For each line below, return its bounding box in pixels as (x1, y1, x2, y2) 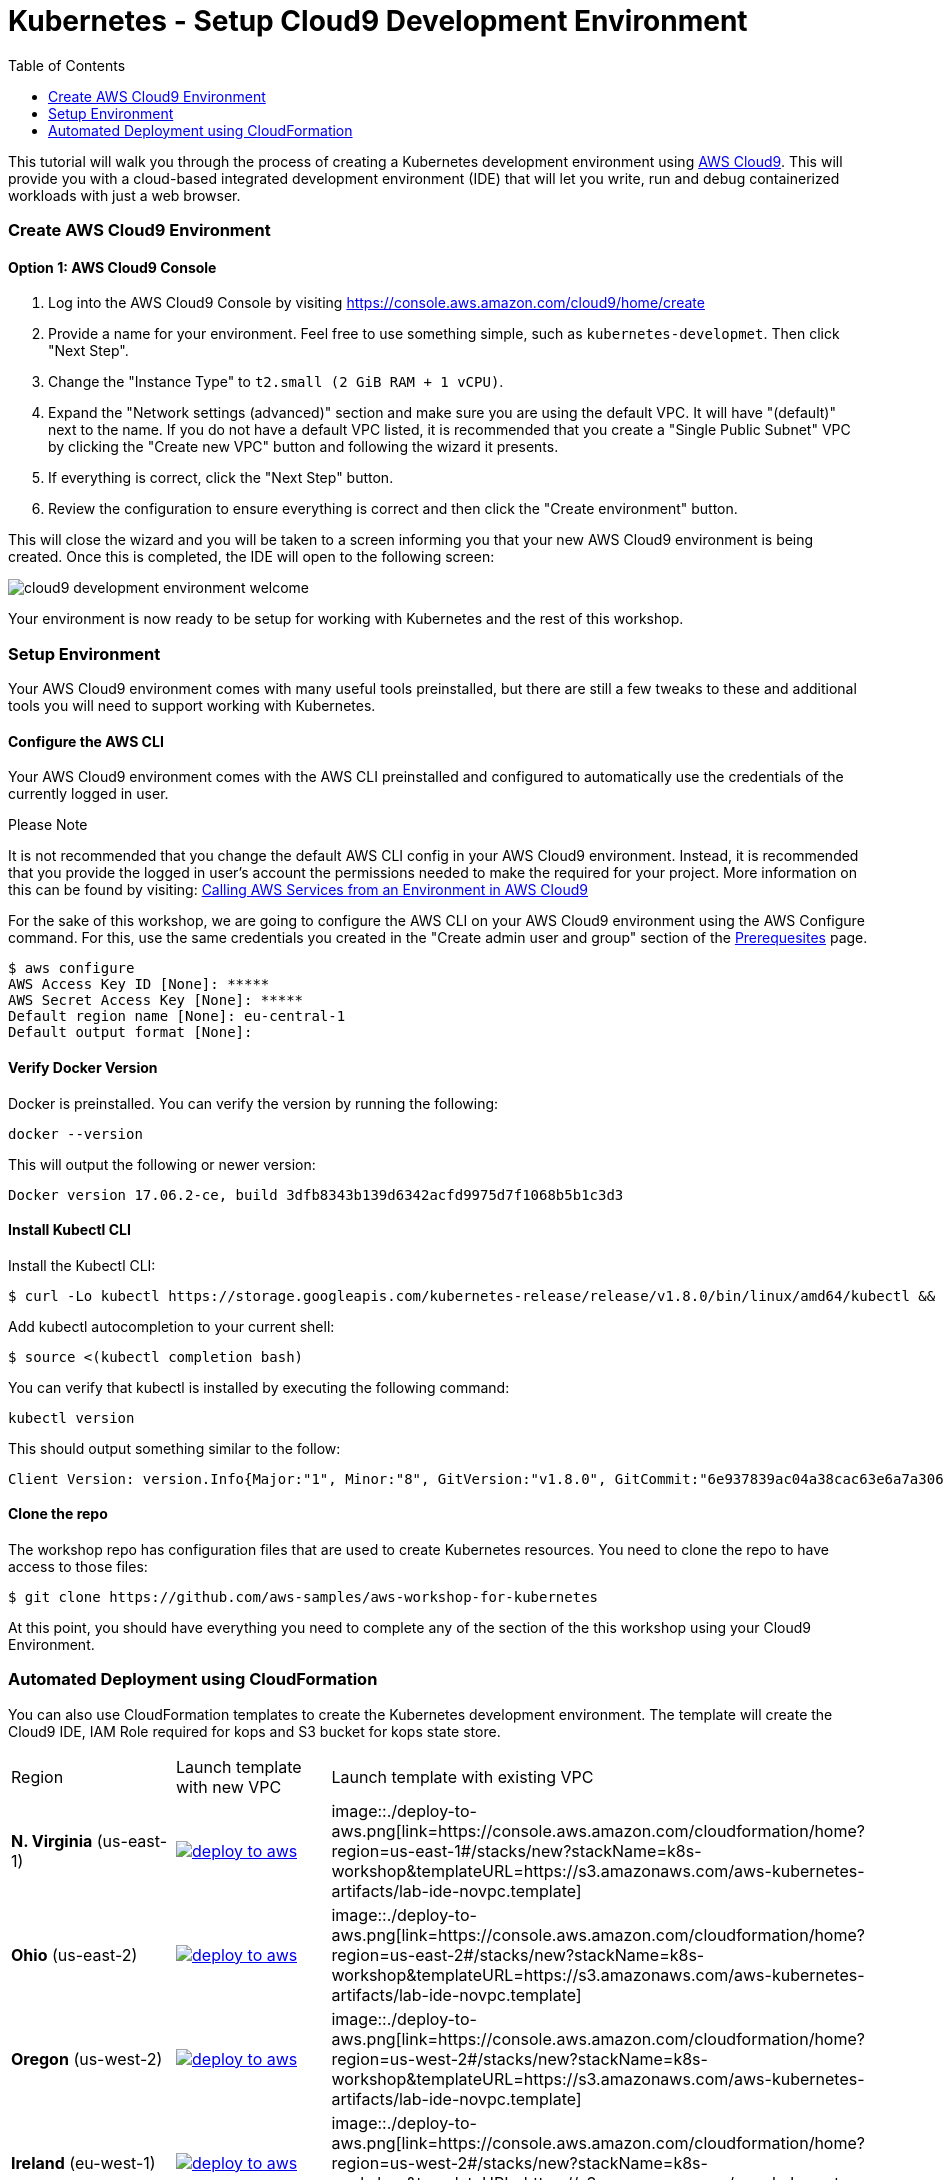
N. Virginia (11, 1830, 93, 1851)
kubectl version (8, 1409, 135, 1426)
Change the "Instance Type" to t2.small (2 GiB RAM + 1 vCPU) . (48, 373, 504, 391)
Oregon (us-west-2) (11, 2048, 163, 2069)
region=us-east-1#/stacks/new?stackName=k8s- (331, 1840, 702, 1861)
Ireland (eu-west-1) (11, 2152, 156, 2173)
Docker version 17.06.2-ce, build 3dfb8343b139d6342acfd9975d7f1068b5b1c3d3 (8, 1186, 624, 1203)
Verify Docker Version (8, 1058, 158, 1076)
